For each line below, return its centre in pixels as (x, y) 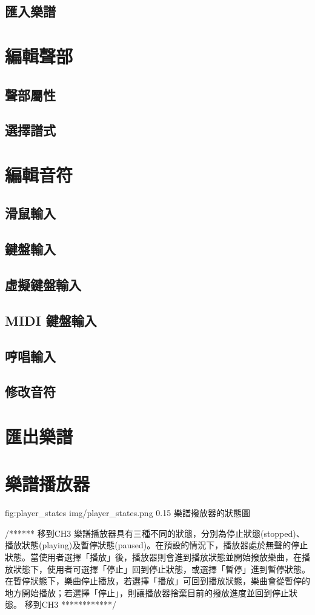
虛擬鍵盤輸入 (43, 285)
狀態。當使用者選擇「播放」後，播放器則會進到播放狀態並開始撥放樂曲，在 (153, 557)
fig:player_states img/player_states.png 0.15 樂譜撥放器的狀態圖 (128, 513)
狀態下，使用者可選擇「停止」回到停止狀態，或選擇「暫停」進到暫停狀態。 (161, 569)
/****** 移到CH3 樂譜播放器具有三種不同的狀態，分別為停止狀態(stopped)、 (155, 533)
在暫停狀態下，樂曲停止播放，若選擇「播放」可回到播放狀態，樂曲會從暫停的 (157, 581)
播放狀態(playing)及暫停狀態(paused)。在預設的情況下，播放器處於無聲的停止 (157, 545)
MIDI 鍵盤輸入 (51, 320)
